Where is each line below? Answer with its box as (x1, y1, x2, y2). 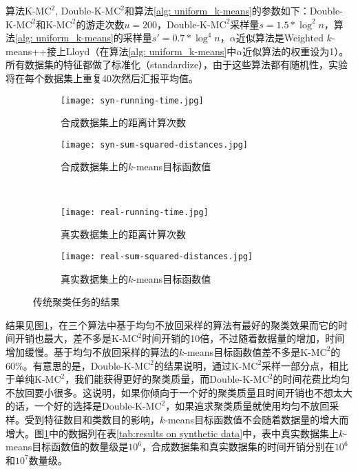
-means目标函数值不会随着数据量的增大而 (165, 412, 349, 426)
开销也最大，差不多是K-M (14, 331, 131, 345)
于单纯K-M (6, 372, 54, 386)
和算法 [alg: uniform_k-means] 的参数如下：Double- (124, 3, 343, 17)
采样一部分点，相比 (262, 358, 349, 372)
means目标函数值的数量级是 (6, 439, 129, 454)
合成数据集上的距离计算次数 (61, 115, 186, 130)
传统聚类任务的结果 (33, 294, 120, 309)
